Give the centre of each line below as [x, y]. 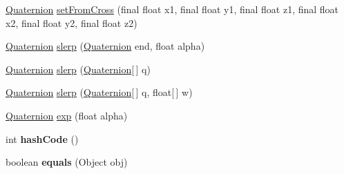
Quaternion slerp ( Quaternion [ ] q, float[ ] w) [99, 92]
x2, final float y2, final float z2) [71, 22]
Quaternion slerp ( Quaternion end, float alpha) [105, 46]
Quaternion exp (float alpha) [67, 115]
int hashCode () [42, 138]
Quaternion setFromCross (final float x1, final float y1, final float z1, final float [172, 9]
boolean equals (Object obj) [67, 162]
